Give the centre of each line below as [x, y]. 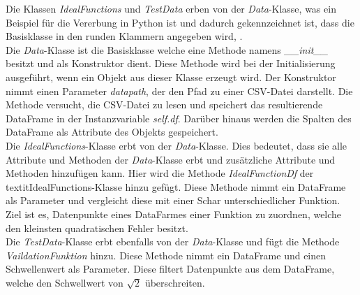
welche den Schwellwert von [65, 282]
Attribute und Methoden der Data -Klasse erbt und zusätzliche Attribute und [171, 159]
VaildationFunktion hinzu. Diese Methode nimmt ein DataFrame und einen [166, 255]
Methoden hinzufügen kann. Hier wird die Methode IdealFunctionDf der [160, 173]
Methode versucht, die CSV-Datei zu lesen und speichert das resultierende [164, 105]
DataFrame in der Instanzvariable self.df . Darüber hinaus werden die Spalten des [179, 118]
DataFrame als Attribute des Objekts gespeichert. [112, 132]
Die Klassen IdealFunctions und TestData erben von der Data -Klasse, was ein [171, 8]
